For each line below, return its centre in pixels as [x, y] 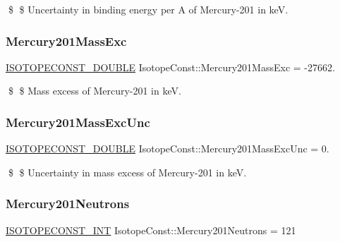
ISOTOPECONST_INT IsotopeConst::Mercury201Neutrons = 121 [151, 230]
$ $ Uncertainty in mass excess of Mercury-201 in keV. [127, 172]
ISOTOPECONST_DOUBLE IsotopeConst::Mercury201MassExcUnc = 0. [168, 149]
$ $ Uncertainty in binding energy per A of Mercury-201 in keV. [148, 9]
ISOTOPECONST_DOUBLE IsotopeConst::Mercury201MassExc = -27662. [170, 67]
